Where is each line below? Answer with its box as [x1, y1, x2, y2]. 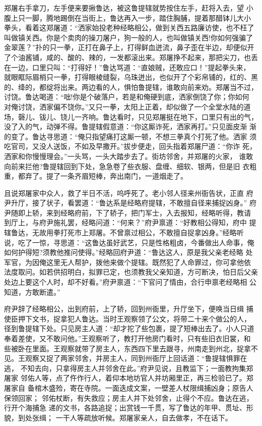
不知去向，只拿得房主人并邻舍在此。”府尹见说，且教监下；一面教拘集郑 [20, 362, 253, 373]
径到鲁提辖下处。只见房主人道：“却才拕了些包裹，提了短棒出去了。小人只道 [4, 323, 254, 334]
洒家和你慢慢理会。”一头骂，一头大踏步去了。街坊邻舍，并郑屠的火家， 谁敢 [4, 150, 253, 161]
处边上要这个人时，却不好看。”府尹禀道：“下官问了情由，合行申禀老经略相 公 [4, 277, 256, 287]
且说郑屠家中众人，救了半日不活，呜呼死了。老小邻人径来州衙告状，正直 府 [4, 187, 253, 198]
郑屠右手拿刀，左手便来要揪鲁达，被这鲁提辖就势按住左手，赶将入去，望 [4, 3, 244, 13]
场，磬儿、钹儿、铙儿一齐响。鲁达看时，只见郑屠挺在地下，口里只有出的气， [4, 111, 258, 122]
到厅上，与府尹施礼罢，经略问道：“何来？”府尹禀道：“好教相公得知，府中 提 [4, 217, 256, 228]
